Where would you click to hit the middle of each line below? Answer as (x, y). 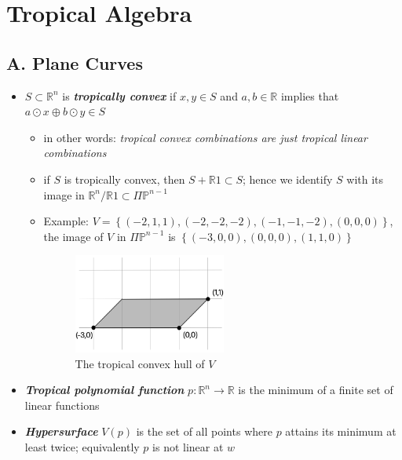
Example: (66, 221)
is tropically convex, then (124, 179)
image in (64, 194)
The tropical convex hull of (140, 363)
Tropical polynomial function (104, 390)
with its (365, 179)
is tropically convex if (119, 95)
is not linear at (188, 447)
